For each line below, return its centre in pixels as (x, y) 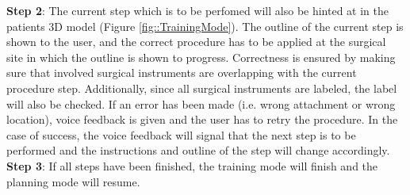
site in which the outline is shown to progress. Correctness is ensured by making (201, 57)
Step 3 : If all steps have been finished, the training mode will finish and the (192, 165)
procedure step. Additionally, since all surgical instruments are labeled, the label (202, 88)
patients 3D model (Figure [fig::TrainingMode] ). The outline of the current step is (205, 26)
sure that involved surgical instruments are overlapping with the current (182, 73)
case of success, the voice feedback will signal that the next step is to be (181, 134)
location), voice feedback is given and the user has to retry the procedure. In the (202, 119)
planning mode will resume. (73, 181)
